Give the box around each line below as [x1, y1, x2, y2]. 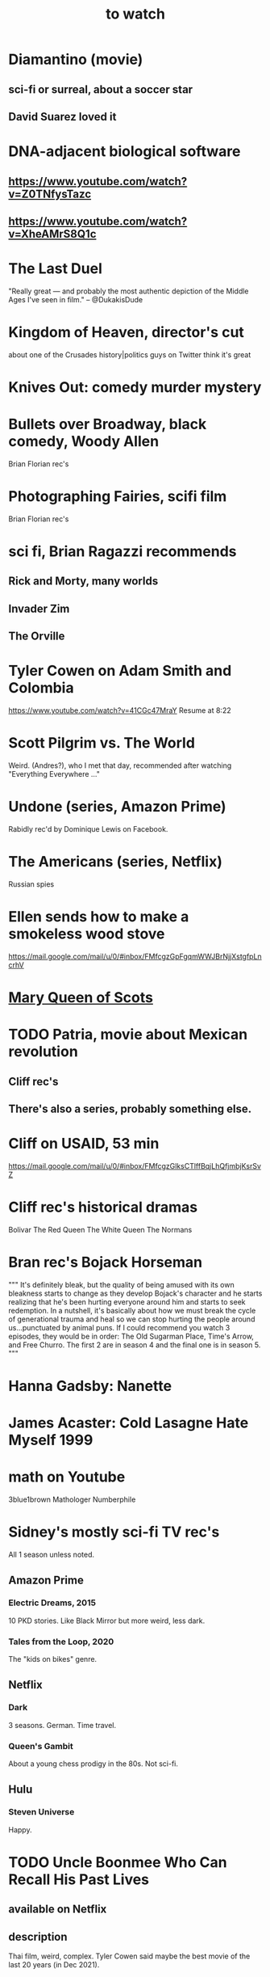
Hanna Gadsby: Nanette [8, 1377, 172, 1395]
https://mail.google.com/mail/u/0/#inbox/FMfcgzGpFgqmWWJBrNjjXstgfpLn [8, 951, 262, 961]
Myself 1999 [8, 1431, 93, 1449]
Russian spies [8, 879, 55, 889]
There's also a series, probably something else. [8, 1102, 252, 1116]
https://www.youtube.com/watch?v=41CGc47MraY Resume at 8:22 [8, 706, 231, 715]
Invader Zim [8, 601, 70, 615]
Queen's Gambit [8, 1740, 74, 1751]
